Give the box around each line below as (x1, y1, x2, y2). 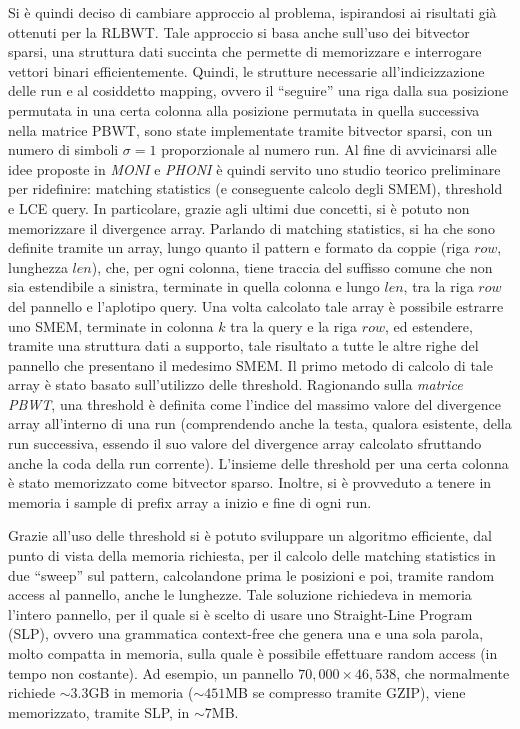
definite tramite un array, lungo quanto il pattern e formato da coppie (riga (8, 237, 470, 258)
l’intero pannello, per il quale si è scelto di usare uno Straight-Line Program (8, 603, 473, 624)
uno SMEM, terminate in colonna (8, 315, 214, 336)
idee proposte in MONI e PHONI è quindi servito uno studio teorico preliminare (8, 158, 501, 179)
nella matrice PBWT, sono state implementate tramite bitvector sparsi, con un (8, 119, 493, 140)
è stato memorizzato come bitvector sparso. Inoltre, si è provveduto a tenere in (8, 472, 492, 493)
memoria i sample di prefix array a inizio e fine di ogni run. (8, 491, 372, 512)
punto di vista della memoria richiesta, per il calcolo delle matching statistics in (8, 545, 496, 566)
